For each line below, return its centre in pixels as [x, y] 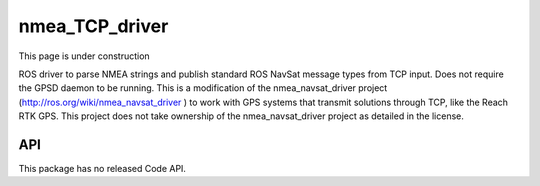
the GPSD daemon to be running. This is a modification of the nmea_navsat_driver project [203, 88]
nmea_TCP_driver [93, 26]
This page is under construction [84, 56]
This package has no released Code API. [102, 169]
